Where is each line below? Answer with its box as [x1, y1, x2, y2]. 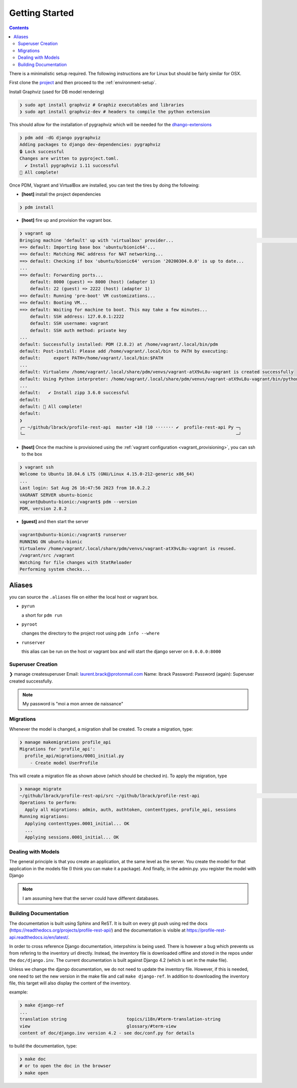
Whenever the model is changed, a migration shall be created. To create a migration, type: [9, 726, 193, 732]
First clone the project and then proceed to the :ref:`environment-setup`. [9, 80, 157, 86]
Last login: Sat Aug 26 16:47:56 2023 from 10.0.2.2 [19, 485, 150, 491]
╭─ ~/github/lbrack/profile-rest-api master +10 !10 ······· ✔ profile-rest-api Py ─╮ [19, 425, 242, 430]
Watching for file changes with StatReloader [19, 559, 132, 565]
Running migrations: [19, 814, 69, 819]
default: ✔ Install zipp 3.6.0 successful [19, 390, 130, 396]
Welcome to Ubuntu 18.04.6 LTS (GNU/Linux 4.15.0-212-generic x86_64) [19, 471, 195, 477]
